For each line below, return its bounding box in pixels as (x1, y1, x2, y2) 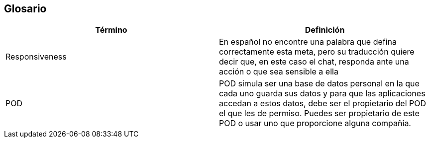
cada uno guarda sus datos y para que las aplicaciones (219, 88, 426, 99)
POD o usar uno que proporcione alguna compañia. (219, 118, 411, 129)
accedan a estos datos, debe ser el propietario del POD (219, 98, 427, 109)
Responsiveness (5, 52, 67, 62)
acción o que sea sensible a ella (219, 67, 338, 77)
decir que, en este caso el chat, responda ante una (219, 57, 409, 67)
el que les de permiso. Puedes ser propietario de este (219, 108, 420, 119)
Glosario (4, 2, 47, 15)
